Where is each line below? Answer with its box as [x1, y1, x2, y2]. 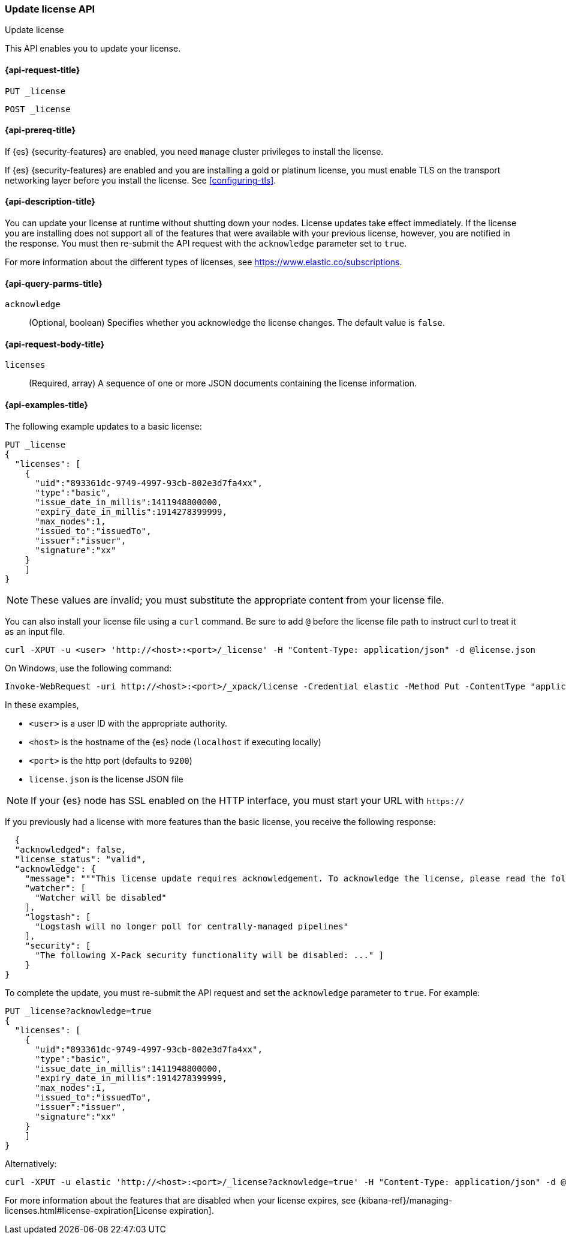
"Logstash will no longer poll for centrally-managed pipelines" [35, 921, 349, 931]
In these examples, [5, 699, 79, 710]
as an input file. [5, 626, 65, 637]
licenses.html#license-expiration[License [5, 1205, 167, 1216]
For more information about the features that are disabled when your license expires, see [5, 1195, 356, 1205]
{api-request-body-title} [5, 338, 105, 349]
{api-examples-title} [5, 400, 88, 410]
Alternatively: [5, 1158, 57, 1169]
